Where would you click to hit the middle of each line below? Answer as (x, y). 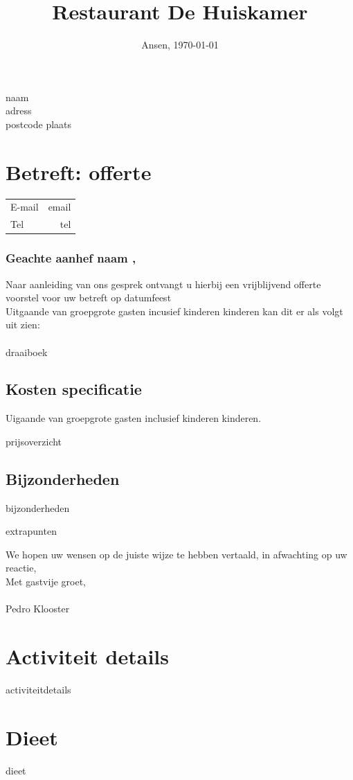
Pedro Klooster (38, 609)
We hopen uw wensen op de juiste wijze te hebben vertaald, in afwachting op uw (176, 554)
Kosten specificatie (74, 389)
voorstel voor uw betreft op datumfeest (89, 298)
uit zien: (23, 325)
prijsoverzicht (34, 441)
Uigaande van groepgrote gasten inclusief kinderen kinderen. (134, 418)
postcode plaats (39, 124)
